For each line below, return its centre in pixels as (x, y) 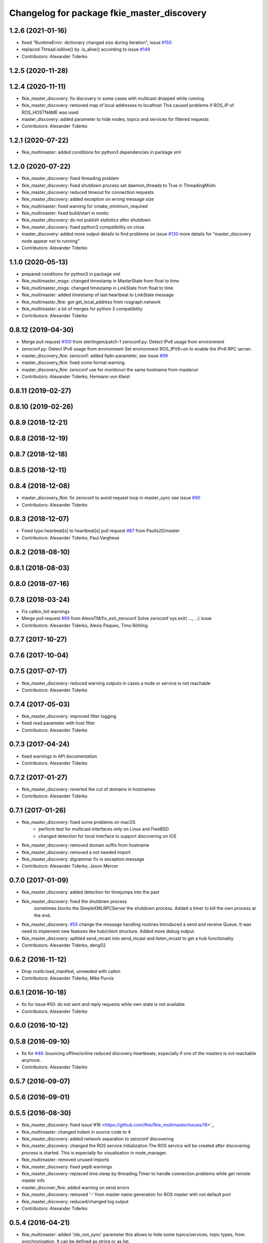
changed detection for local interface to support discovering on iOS (107, 836)
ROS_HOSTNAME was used (50, 112)
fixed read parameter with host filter (58, 723)
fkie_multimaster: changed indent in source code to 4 (76, 1132)
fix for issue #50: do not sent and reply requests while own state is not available (103, 1004)
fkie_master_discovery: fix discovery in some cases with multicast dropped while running (113, 98)
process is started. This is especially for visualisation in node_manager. (94, 1153)
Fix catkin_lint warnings (46, 611)
